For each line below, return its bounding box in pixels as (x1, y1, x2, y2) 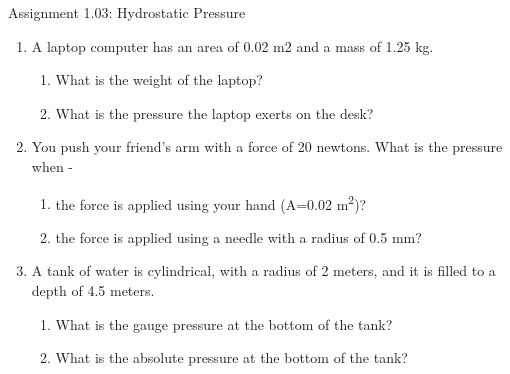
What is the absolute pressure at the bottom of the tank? (55, 347, 408, 368)
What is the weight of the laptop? (55, 69, 263, 90)
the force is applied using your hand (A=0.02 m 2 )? (55, 190, 367, 214)
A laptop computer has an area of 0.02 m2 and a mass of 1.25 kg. (31, 35, 434, 56)
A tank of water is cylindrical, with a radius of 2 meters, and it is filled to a (31, 260, 496, 281)
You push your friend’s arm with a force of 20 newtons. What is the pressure (31, 136, 503, 157)
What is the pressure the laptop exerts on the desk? (55, 102, 374, 123)
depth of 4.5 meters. (31, 280, 155, 300)
